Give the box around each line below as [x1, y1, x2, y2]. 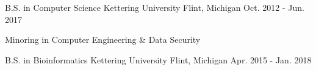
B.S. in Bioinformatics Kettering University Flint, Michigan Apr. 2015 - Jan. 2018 [5, 53, 312, 66]
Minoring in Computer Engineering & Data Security [5, 33, 201, 46]
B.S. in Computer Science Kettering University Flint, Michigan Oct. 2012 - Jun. [5, 1, 304, 13]
